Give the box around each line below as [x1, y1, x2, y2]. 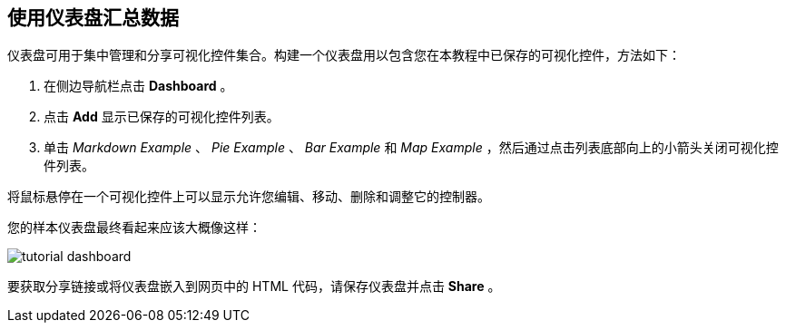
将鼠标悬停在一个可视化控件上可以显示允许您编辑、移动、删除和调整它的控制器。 [7, 189, 490, 205]
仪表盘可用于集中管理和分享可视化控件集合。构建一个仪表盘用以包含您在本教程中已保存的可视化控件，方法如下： [7, 47, 681, 63]
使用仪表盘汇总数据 [7, 6, 179, 29]
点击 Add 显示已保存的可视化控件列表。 [44, 109, 280, 125]
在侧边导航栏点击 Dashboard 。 [44, 78, 233, 94]
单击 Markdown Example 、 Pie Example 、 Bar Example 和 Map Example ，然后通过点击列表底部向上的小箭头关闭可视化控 [44, 140, 779, 156]
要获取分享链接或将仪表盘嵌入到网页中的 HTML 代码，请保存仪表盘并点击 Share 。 [7, 278, 501, 295]
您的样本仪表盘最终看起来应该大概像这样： [7, 219, 261, 236]
